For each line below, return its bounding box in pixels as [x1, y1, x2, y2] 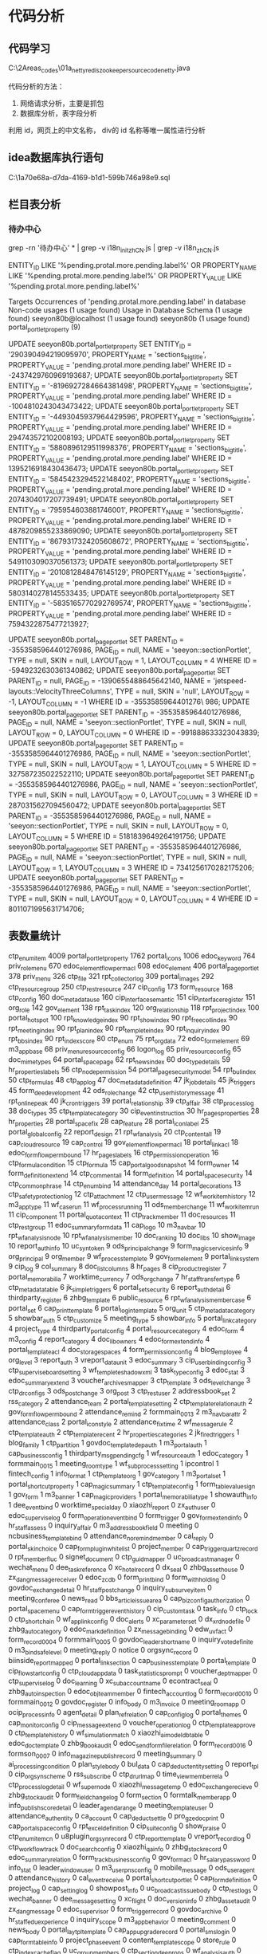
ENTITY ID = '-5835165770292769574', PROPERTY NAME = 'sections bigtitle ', [8, 599, 251, 610]
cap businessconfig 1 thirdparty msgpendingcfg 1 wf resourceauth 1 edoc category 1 [8, 1448, 249, 1460]
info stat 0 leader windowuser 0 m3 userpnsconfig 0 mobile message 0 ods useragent [8, 1862, 255, 1874]
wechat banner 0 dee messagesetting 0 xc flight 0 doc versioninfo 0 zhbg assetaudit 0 [8, 1894, 257, 1905]
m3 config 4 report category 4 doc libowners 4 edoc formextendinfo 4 [8, 1335, 210, 1346]
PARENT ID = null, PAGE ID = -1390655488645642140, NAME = [8, 676, 212, 687]
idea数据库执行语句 [8, 151, 104, 164]
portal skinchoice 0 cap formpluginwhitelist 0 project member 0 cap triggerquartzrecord [8, 1541, 259, 1553]
